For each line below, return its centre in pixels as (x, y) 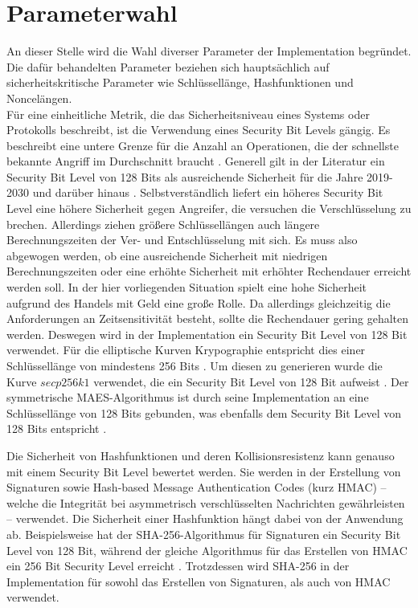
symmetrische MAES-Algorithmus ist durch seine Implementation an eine (188, 397)
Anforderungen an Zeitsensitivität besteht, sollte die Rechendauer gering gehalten (208, 318)
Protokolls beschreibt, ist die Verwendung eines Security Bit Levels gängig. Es (199, 130)
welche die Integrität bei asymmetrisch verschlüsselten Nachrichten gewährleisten (206, 502)
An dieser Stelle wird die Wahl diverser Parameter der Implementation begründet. (209, 51)
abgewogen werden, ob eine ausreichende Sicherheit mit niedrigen (167, 255)
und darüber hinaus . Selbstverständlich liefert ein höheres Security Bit (208, 192)
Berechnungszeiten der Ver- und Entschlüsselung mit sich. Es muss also (182, 240)
